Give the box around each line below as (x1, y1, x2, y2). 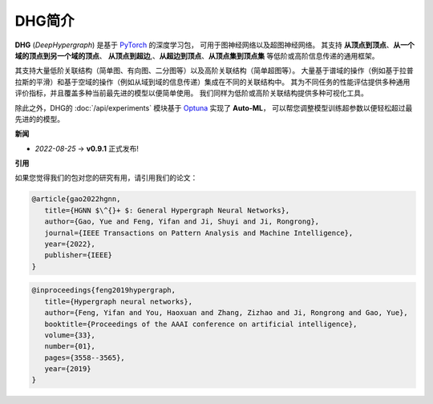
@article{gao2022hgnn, (31, 195, 121, 204)
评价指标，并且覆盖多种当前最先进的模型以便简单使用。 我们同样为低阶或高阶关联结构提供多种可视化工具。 (14, 88, 368, 98)
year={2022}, (44, 240, 96, 248)
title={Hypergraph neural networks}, (44, 297, 192, 306)
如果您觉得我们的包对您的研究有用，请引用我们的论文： (14, 173, 198, 183)
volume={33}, (44, 330, 96, 340)
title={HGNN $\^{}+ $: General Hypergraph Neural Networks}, (44, 205, 290, 215)
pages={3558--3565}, (44, 353, 126, 362)
